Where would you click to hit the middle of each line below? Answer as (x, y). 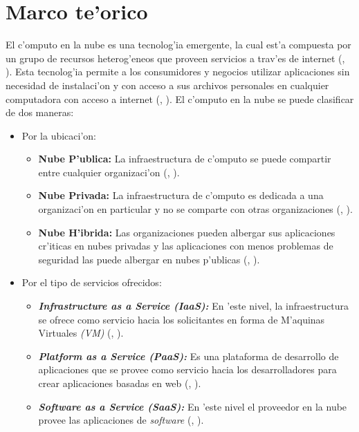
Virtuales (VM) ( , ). (81, 333)
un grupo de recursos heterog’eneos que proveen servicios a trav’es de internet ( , (175, 58)
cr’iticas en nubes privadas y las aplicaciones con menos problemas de (186, 246)
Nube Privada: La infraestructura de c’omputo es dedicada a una (181, 195)
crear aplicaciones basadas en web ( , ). (120, 383)
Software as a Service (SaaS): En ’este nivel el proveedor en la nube (193, 406)
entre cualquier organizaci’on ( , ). (109, 172)
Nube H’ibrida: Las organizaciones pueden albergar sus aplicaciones (187, 232)
